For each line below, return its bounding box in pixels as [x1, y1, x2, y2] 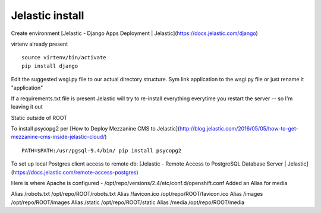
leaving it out [11, 103, 43, 110]
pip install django [21, 62, 78, 69]
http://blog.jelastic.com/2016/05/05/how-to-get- [179, 125, 298, 132]
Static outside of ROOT [11, 114, 68, 121]
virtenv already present [11, 40, 68, 47]
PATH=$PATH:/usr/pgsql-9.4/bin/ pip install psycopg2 [21, 147, 181, 154]
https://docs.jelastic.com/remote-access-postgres [12, 169, 137, 176]
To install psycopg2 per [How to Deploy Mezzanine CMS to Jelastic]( [11, 125, 180, 132]
